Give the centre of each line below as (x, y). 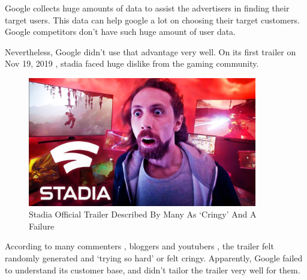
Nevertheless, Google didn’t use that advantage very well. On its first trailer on (151, 51)
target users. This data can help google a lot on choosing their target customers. (152, 20)
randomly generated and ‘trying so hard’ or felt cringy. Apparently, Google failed (154, 257)
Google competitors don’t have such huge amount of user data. (121, 32)
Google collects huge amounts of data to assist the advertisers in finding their (147, 8)
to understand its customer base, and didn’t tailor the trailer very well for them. (153, 269)
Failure (42, 226)
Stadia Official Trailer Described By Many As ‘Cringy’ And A (143, 214)
